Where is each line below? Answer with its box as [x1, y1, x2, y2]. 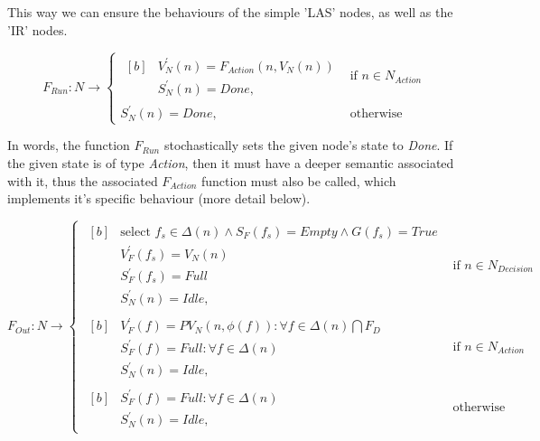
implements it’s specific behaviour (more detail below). [7, 189, 311, 208]
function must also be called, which [201, 171, 396, 190]
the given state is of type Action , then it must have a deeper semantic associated [7, 153, 454, 172]
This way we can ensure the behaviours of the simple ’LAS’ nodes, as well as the [7, 3, 453, 21]
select [120, 225, 151, 239]
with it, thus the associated [7, 171, 158, 190]
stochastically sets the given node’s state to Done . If [163, 136, 453, 155]
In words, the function [7, 136, 130, 155]
